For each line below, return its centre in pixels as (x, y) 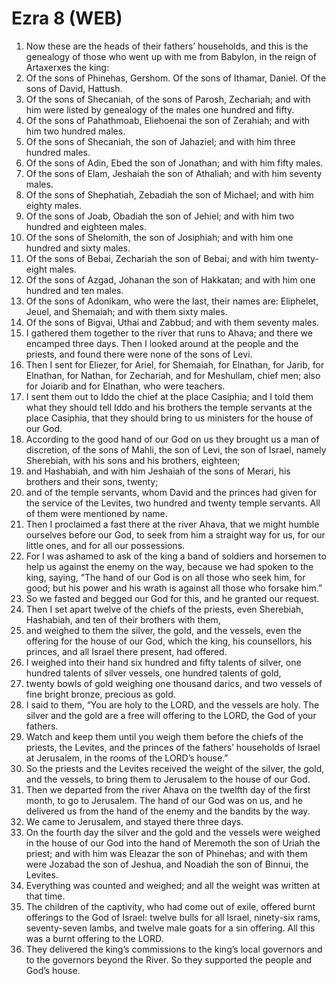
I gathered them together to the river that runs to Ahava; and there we (169, 333)
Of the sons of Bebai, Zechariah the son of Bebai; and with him (155, 258)
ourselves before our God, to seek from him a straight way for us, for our (175, 534)
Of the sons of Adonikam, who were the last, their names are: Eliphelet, (172, 301)
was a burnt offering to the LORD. (94, 938)
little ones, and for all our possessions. (105, 545)
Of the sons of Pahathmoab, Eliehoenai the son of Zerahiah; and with (168, 120)
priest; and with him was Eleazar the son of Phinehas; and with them (166, 853)
